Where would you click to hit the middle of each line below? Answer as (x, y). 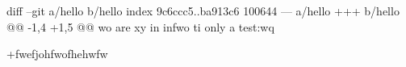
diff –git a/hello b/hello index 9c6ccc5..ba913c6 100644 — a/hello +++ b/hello (203, 10)
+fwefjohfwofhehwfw (57, 54)
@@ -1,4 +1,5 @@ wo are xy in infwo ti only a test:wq (140, 26)
